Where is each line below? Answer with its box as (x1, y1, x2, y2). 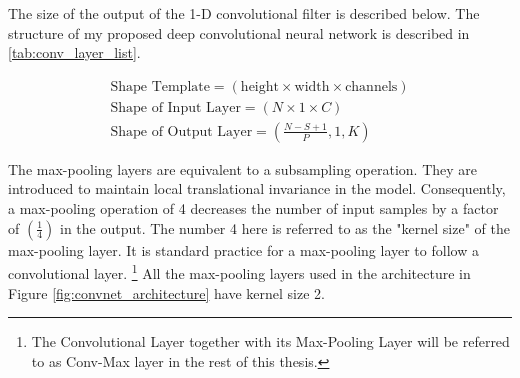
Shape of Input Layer (110, 100, 241, 115)
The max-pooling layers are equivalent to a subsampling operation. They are (8, 158, 477, 179)
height (240, 79, 279, 94)
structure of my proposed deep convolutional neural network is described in (8, 22, 470, 43)
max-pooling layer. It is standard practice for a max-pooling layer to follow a (8, 239, 479, 260)
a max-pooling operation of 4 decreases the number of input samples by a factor (8, 198, 499, 219)
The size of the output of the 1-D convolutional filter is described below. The (8, 3, 480, 23)
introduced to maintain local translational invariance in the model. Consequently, (8, 178, 506, 199)
